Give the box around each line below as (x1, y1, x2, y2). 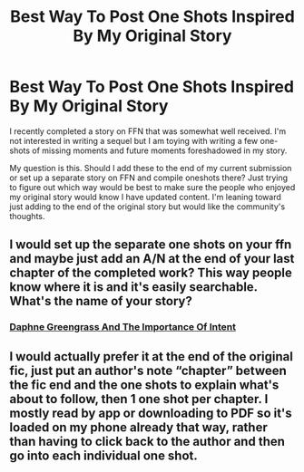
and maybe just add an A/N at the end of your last (9, 251, 295, 266)
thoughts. (9, 210, 45, 221)
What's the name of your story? (9, 294, 192, 309)
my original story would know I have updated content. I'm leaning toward (9, 191, 281, 202)
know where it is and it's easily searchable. (9, 279, 258, 295)
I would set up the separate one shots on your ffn (9, 237, 292, 253)
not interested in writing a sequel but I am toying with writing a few (9, 135, 259, 146)
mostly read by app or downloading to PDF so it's (9, 405, 292, 420)
